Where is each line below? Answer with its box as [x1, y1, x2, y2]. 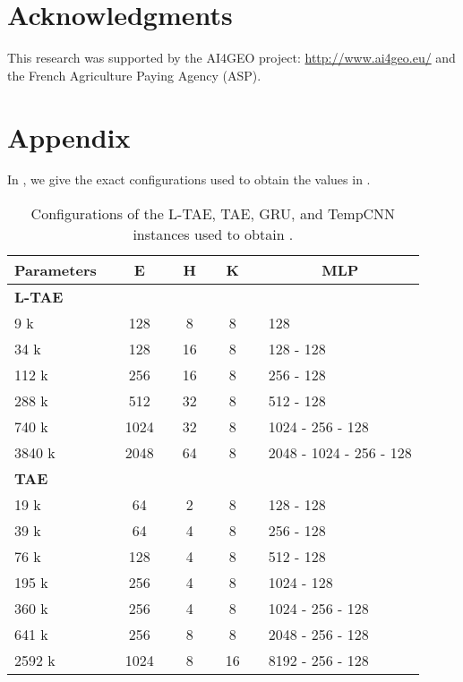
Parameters [14, 260, 97, 281]
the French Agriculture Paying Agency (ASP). [7, 65, 262, 84]
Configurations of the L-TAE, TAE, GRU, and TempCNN [30, 203, 396, 225]
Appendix [7, 118, 131, 155]
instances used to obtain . [133, 224, 294, 245]
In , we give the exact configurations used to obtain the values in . [7, 170, 371, 189]
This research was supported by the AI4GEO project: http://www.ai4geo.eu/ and [7, 48, 456, 67]
